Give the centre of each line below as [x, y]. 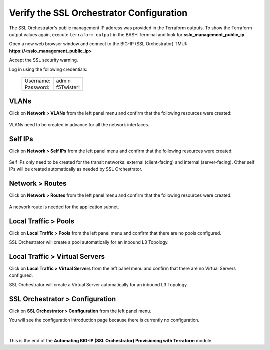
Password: [37, 87]
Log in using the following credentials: [48, 69]
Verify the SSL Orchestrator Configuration [98, 13]
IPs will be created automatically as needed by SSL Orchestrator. [76, 169]
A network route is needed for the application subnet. [64, 207]
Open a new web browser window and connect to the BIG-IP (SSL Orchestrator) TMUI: [98, 44]
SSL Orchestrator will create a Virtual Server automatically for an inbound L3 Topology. [99, 284]
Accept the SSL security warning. [44, 60]
